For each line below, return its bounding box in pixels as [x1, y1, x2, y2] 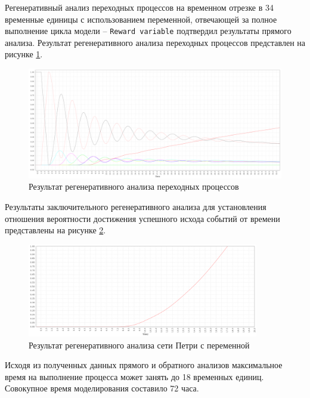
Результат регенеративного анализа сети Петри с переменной [29, 338, 250, 351]
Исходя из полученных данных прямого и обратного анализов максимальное [5, 359, 283, 371]
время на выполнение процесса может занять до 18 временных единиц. [5, 370, 264, 382]
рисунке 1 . [5, 48, 43, 60]
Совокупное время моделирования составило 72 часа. [5, 382, 199, 394]
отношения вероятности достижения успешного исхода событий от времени [5, 212, 280, 224]
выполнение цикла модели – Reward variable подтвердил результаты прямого [5, 24, 292, 37]
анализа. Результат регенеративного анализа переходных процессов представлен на [5, 36, 306, 48]
